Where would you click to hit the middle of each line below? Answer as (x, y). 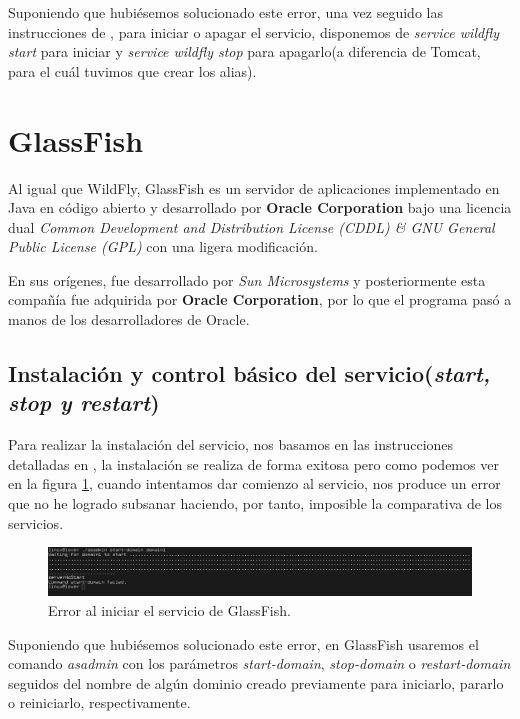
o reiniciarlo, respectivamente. (99, 702)
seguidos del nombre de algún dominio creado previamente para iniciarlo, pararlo (256, 682)
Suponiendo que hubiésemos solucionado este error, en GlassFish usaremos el (243, 643)
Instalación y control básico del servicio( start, (249, 373)
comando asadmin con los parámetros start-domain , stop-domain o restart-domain (259, 663)
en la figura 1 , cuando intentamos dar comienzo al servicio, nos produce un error (254, 483)
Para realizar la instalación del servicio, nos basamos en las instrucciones (231, 444)
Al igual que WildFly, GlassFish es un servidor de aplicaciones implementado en (254, 187)
